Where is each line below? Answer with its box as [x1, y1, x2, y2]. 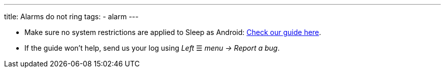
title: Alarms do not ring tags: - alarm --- [4, 12, 139, 21]
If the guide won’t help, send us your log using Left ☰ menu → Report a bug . [24, 44, 280, 52]
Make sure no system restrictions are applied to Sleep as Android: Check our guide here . [24, 28, 322, 37]
